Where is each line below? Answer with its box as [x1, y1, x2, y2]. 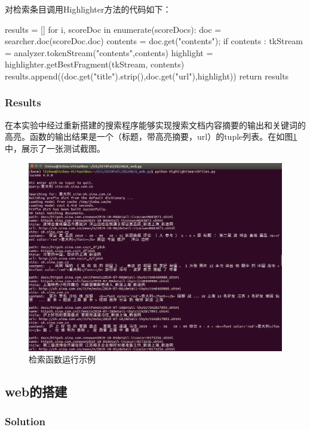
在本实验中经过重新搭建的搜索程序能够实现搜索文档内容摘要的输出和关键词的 [5, 118, 306, 131]
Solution [5, 413, 45, 428]
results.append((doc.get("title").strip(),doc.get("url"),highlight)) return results [5, 69, 289, 82]
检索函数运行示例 [29, 353, 96, 365]
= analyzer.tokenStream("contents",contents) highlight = [5, 46, 213, 59]
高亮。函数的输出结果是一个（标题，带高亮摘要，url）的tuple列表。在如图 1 [5, 130, 297, 143]
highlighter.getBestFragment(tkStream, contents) [5, 58, 185, 70]
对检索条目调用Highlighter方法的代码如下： [5, 3, 171, 15]
